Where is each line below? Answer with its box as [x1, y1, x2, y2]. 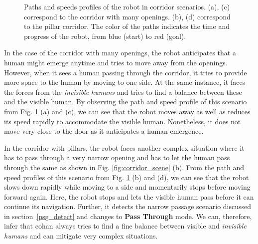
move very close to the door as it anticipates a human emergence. [4, 126, 204, 136]
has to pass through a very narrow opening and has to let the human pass [4, 152, 230, 163]
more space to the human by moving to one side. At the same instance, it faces [4, 77, 246, 87]
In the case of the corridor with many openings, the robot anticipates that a [4, 47, 236, 58]
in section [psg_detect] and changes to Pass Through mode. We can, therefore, [4, 211, 252, 221]
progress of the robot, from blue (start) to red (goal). [24, 30, 186, 41]
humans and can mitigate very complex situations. [4, 231, 158, 241]
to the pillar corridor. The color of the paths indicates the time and [24, 21, 230, 31]
